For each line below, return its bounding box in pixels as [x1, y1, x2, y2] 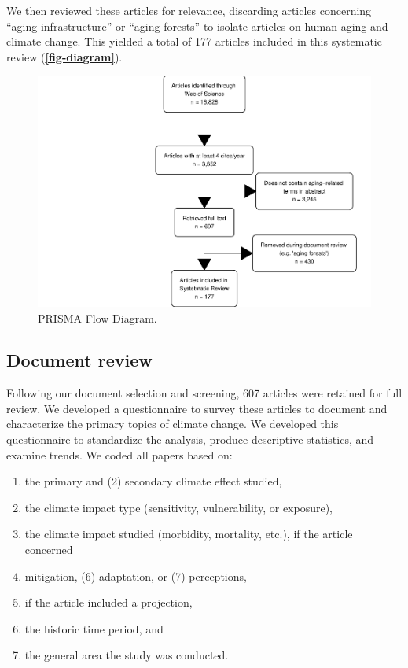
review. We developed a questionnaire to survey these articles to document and [6, 400, 388, 416]
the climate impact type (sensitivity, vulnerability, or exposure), [24, 499, 333, 515]
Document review [6, 348, 153, 372]
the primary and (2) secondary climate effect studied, [24, 473, 282, 489]
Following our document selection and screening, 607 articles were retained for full [6, 385, 402, 401]
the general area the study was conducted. [24, 647, 229, 663]
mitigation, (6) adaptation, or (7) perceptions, [24, 567, 247, 584]
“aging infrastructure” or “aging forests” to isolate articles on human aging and [6, 17, 388, 34]
